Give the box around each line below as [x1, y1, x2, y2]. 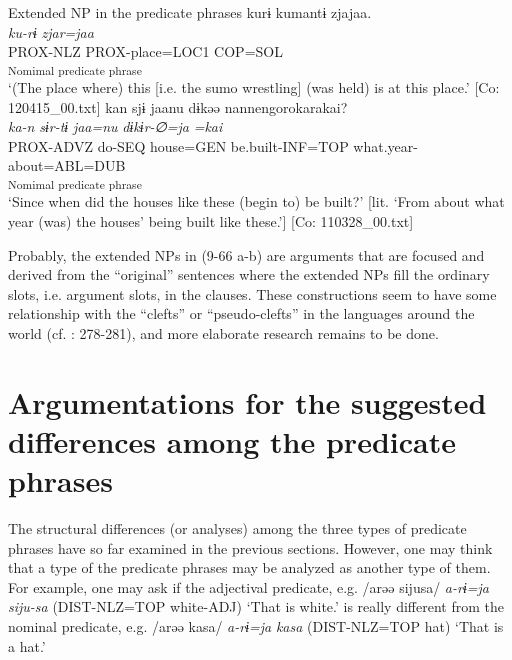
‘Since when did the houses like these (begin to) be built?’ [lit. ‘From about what [8, 191, 505, 212]
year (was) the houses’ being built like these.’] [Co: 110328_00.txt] [8, 211, 414, 231]
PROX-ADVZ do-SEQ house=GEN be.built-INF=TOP [8, 135, 349, 156]
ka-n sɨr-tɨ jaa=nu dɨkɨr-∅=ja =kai [8, 116, 223, 137]
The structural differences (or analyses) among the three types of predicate [8, 518, 467, 539]
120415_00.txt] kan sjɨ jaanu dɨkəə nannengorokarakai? [8, 96, 348, 117]
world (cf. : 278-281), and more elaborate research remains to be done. [8, 322, 439, 343]
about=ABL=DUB [8, 155, 126, 176]
